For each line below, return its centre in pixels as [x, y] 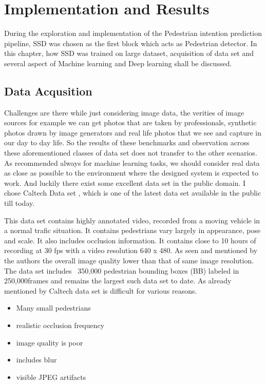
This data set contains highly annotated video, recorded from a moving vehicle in [132, 220]
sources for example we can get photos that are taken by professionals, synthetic [130, 122]
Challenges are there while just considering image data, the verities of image [124, 112]
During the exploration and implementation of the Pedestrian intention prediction [133, 33]
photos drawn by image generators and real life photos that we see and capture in [133, 132]
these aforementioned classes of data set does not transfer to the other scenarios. [131, 153]
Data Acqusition [48, 91]
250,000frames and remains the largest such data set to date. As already [118, 281]
